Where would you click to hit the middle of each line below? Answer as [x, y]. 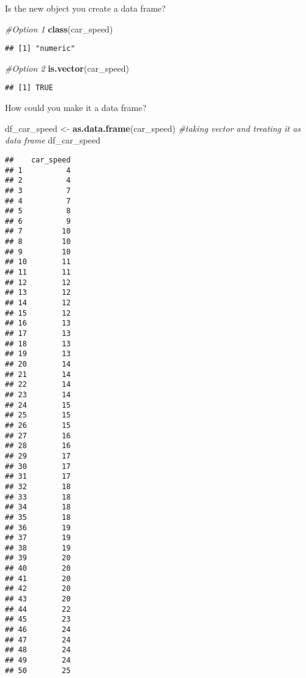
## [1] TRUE [29, 88]
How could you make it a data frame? [76, 108]
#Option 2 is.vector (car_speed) [67, 68]
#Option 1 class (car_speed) [59, 29]
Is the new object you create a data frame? [85, 8]
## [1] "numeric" [40, 49]
